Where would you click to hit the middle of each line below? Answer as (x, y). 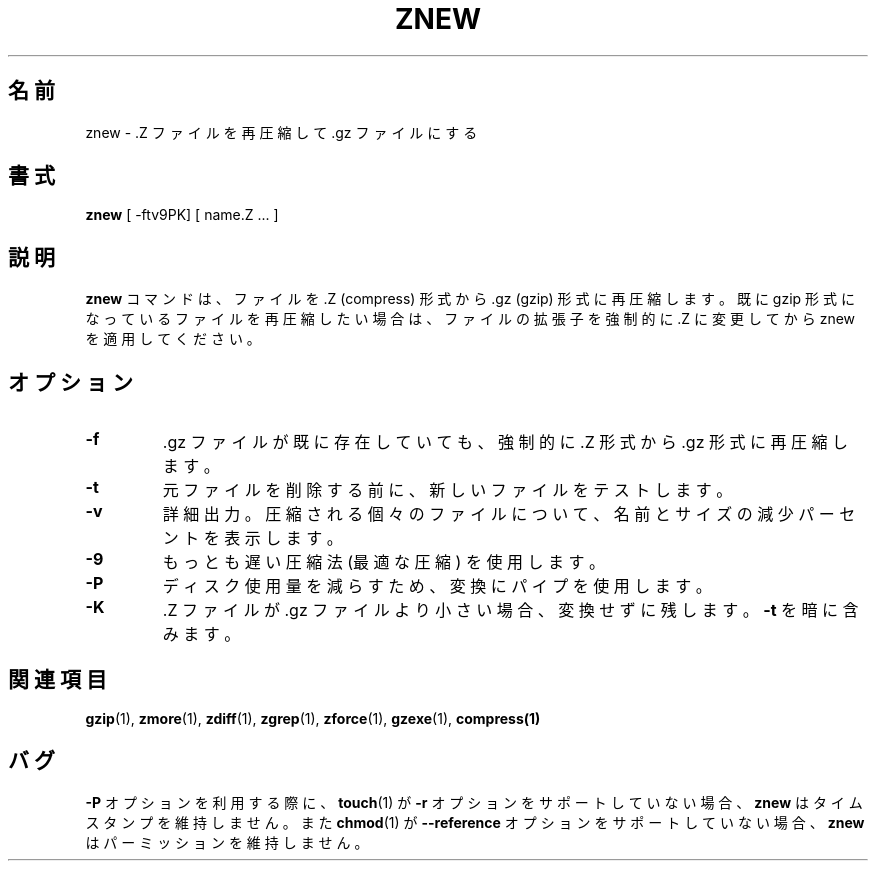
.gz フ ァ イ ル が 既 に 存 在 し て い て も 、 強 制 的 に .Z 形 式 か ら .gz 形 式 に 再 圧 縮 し (505, 442)
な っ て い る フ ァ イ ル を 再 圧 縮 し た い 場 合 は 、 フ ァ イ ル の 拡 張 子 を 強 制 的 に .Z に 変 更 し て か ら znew (470, 319)
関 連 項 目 (57, 679)
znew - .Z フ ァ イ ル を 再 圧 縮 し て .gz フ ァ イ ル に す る (281, 132)
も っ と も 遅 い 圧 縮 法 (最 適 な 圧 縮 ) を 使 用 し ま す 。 (383, 562)
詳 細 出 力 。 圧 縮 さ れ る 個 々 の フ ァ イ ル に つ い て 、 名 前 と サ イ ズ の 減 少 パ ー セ (509, 514)
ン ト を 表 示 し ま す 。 (252, 538)
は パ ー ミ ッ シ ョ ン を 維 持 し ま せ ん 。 (227, 842)
